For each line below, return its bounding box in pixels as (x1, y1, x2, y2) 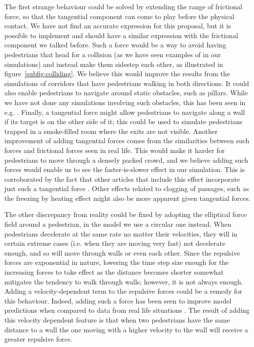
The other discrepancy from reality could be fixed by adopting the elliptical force (4, 209, 247, 219)
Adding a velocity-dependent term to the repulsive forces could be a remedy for (4, 286, 242, 296)
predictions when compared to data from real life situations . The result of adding (4, 305, 250, 315)
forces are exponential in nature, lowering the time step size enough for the (4, 257, 229, 267)
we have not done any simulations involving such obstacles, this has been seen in (4, 97, 246, 107)
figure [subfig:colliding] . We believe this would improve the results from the (4, 68, 230, 79)
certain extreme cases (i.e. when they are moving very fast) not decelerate (4, 238, 226, 248)
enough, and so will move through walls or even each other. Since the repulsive (4, 247, 240, 258)
